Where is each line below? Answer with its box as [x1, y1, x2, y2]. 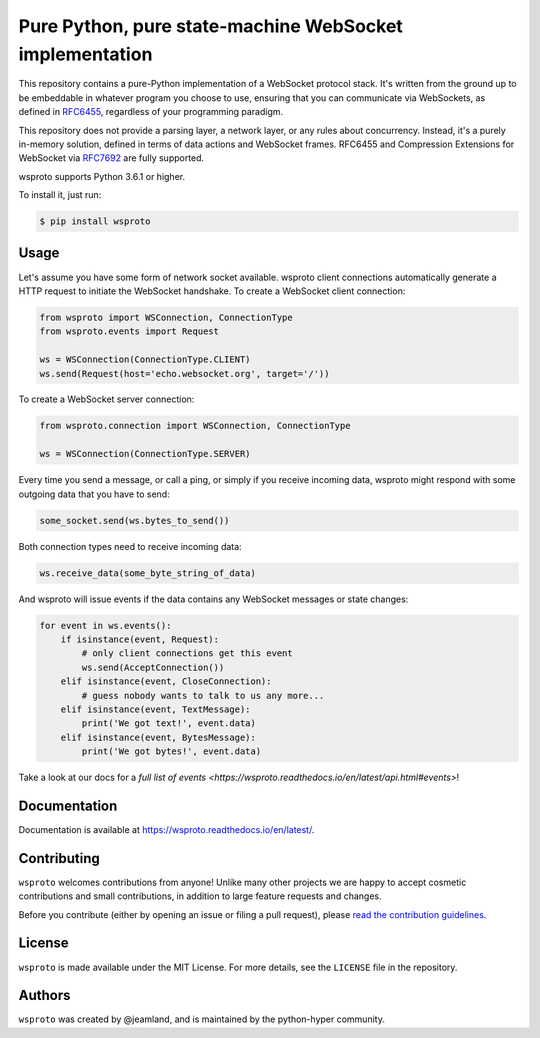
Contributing [18, 850, 100, 867]
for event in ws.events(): [39, 620, 172, 631]
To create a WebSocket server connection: [18, 393, 195, 405]
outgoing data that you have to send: [18, 488, 170, 500]
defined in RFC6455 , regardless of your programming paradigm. [18, 106, 284, 118]
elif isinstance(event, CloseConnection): [60, 676, 272, 687]
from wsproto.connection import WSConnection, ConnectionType [39, 420, 351, 432]
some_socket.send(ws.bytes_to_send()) [39, 515, 230, 526]
